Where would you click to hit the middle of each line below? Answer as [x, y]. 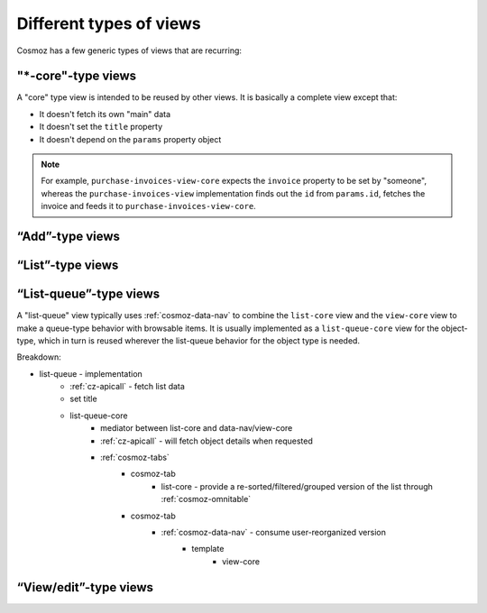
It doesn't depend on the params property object [130, 139]
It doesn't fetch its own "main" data [105, 114]
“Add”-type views [69, 236]
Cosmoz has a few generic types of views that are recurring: [129, 50]
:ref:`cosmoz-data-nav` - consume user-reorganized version [274, 532]
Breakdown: [39, 357]
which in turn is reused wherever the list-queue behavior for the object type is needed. [199, 340]
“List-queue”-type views [88, 294]
